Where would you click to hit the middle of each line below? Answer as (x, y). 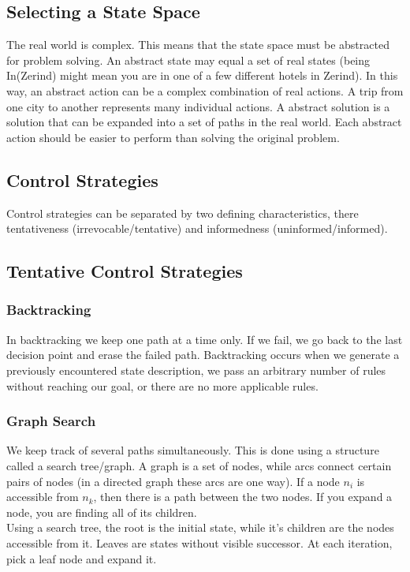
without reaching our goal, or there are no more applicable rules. (162, 385)
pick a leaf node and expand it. (82, 558)
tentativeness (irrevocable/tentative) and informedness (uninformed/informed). (197, 228)
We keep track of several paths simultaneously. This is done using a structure (193, 450)
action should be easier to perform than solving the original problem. (173, 137)
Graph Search (51, 421)
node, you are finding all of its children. (102, 512)
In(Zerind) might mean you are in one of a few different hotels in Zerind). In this (202, 75)
